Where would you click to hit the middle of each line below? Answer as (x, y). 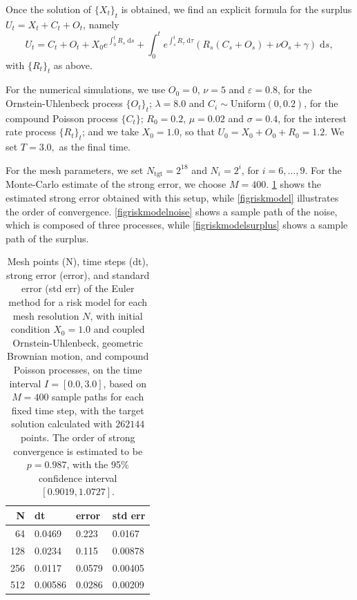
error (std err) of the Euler (78, 288)
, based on (125, 383)
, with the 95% (98, 464)
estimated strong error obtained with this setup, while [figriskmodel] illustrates (172, 197)
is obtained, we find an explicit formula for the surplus (237, 9)
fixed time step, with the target (78, 410)
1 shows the (297, 184)
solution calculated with (62, 424)
